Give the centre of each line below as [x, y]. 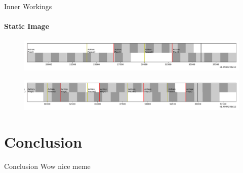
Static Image [27, 26]
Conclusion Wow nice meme [47, 166]
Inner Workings [28, 6]
